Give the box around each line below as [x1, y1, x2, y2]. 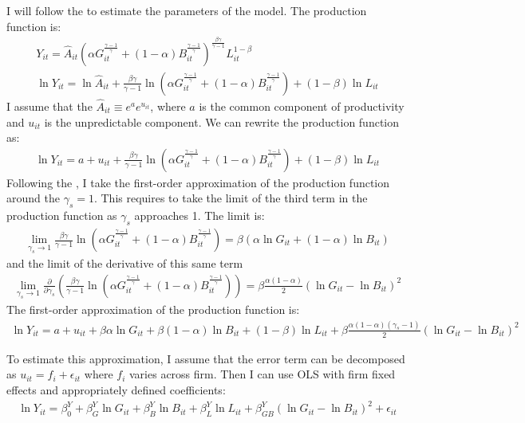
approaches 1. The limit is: [134, 207, 265, 224]
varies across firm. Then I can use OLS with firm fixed [129, 366, 396, 382]
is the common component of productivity [199, 97, 405, 114]
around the [6, 190, 60, 206]
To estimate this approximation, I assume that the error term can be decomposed [6, 350, 405, 366]
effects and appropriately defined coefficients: [6, 381, 226, 398]
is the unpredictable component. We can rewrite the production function [44, 113, 400, 130]
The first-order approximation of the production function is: [6, 300, 300, 317]
